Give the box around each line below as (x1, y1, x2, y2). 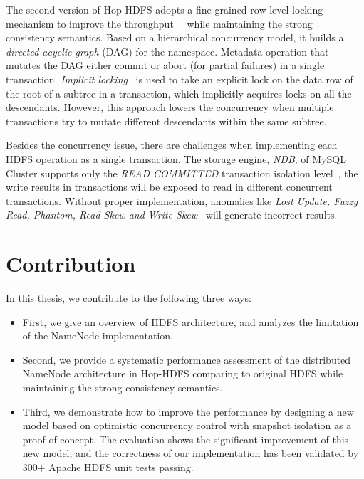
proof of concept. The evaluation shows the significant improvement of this (22, 431, 349, 446)
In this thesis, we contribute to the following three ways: (6, 290, 251, 305)
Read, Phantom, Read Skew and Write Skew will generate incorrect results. (6, 207, 338, 222)
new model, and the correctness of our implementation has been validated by (22, 446, 359, 460)
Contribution (6, 249, 136, 278)
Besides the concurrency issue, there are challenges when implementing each (6, 137, 338, 152)
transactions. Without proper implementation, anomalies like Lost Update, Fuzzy (6, 193, 358, 208)
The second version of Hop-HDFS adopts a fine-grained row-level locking (6, 2, 323, 16)
